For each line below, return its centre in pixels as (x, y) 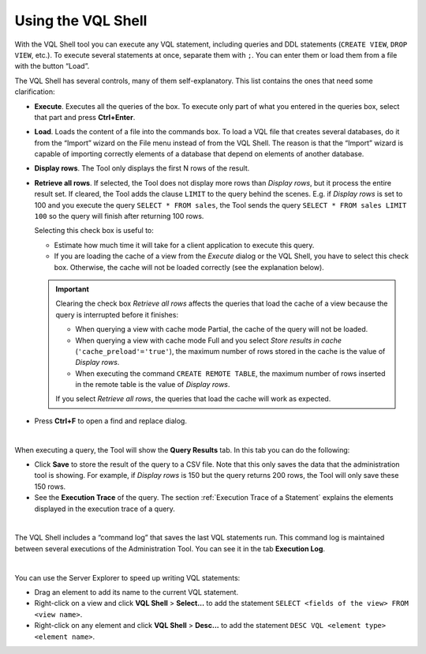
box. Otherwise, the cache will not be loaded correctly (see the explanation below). (189, 267)
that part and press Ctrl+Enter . (85, 117)
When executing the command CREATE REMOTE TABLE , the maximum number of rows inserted (230, 373)
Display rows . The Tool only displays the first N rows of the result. (142, 168)
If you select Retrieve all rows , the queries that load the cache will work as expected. (193, 399)
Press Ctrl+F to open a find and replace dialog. (110, 421)
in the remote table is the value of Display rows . (153, 385)
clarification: (35, 92)
